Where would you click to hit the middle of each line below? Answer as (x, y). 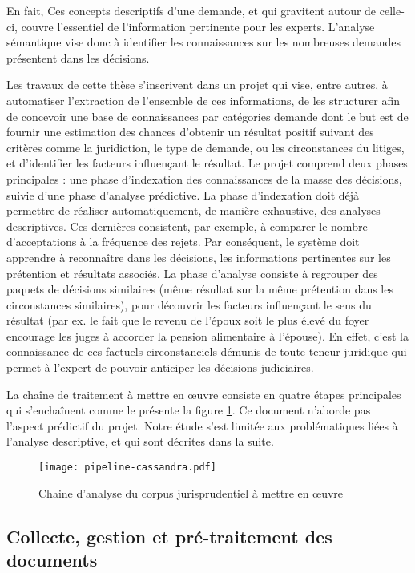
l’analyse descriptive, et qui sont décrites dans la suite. (140, 441)
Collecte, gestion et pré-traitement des (169, 536)
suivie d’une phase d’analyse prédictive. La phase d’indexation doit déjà (183, 194)
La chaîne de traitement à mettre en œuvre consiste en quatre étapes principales (204, 394)
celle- (392, 10)
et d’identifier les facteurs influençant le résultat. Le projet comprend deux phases (207, 163)
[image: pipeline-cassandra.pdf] (127, 468)
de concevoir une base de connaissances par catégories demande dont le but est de (207, 116)
